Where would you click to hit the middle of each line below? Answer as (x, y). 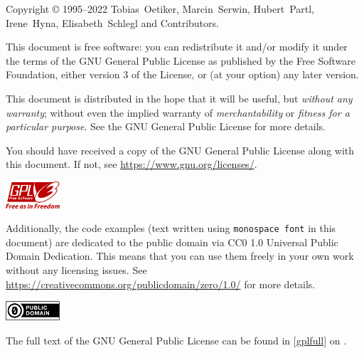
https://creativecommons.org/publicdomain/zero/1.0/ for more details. (161, 284)
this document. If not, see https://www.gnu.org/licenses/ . (132, 164)
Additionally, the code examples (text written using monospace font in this (171, 228)
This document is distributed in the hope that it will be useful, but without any (179, 98)
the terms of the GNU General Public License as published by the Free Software (181, 60)
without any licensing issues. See (76, 269)
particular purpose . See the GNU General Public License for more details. (166, 126)
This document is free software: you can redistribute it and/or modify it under (177, 47)
